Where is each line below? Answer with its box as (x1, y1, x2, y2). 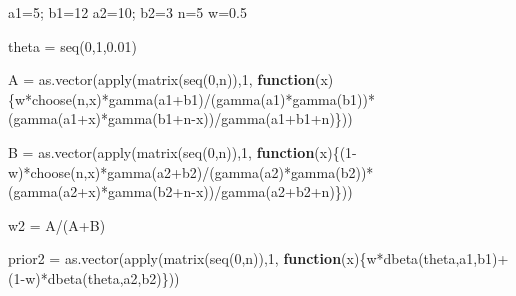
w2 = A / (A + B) (8, 214, 106, 235)
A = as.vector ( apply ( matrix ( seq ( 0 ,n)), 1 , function (8, 69, 315, 90)
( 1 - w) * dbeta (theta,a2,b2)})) (8, 267, 180, 288)
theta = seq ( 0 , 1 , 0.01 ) (8, 35, 137, 56)
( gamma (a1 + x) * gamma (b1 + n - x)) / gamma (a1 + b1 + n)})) (8, 108, 353, 129)
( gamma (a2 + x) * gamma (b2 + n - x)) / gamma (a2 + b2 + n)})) (8, 181, 353, 202)
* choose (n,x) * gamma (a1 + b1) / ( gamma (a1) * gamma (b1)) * (25, 88, 375, 109)
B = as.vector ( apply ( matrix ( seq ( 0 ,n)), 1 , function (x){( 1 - (8, 141, 357, 162)
